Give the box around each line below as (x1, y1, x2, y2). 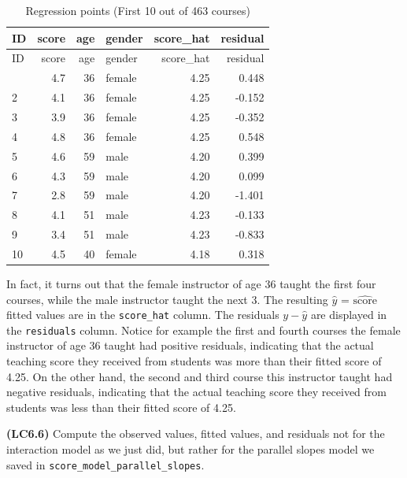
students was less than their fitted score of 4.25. (6, 398, 236, 415)
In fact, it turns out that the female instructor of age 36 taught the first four (6, 275, 376, 291)
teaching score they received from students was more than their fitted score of (6, 353, 382, 369)
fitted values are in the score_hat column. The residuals (6, 306, 279, 323)
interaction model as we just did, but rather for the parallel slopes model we (6, 441, 375, 458)
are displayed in (310, 306, 387, 323)
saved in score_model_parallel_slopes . (6, 456, 205, 472)
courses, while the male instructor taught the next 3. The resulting (6, 291, 328, 307)
